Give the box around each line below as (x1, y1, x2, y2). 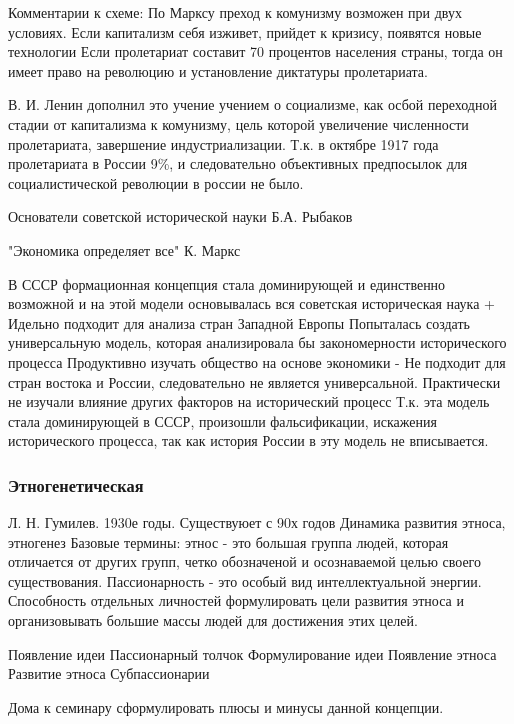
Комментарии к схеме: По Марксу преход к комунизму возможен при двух (8, 2, 462, 22)
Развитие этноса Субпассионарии (8, 663, 210, 684)
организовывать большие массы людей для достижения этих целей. (8, 610, 418, 631)
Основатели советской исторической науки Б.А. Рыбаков (8, 206, 353, 227)
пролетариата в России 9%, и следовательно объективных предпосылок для (8, 153, 468, 174)
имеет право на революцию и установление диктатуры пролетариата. (8, 60, 428, 81)
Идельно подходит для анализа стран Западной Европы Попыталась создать (8, 312, 470, 333)
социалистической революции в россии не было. (8, 172, 304, 193)
